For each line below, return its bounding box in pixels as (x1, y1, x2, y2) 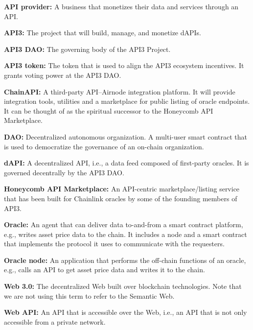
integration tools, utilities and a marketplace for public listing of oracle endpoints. (4, 96, 250, 106)
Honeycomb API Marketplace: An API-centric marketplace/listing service (4, 184, 240, 194)
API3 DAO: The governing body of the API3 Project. (4, 44, 171, 54)
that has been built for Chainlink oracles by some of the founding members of (4, 193, 237, 203)
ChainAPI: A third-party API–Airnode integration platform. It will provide (4, 86, 235, 96)
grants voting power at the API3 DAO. (4, 70, 121, 80)
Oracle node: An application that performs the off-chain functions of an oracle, (4, 255, 246, 265)
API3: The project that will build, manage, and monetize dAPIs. (4, 27, 202, 38)
